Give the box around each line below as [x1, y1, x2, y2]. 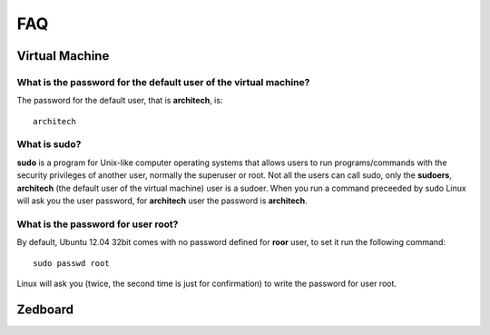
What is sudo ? [16, 138, 82, 151]
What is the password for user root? [16, 218, 179, 231]
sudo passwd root [33, 258, 110, 268]
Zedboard [16, 301, 74, 317]
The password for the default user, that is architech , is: [16, 95, 223, 106]
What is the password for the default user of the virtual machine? [16, 75, 310, 88]
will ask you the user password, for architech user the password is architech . [16, 195, 308, 206]
